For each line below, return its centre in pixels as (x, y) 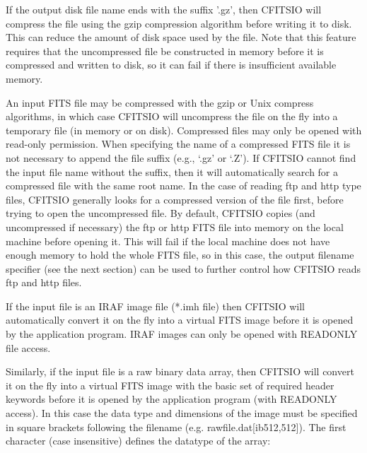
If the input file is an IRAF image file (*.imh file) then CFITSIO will (155, 306)
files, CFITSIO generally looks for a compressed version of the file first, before (175, 199)
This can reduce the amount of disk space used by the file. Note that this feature (181, 37)
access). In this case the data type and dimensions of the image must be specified (182, 413)
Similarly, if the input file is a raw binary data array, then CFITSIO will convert (180, 371)
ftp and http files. (44, 282)
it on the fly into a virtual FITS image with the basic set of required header (170, 385)
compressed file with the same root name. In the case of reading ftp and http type (183, 186)
